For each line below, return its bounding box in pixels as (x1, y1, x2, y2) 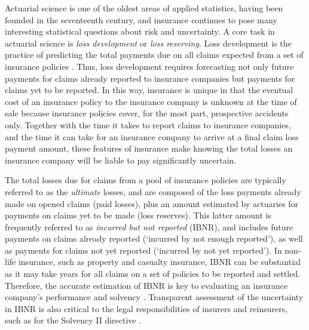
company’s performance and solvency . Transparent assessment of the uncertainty (5, 291, 304, 303)
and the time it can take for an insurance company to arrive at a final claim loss (5, 130, 299, 143)
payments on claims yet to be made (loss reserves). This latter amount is (5, 209, 271, 221)
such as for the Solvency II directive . (5, 314, 142, 326)
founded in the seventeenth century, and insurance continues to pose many (5, 13, 277, 26)
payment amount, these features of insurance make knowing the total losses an (5, 142, 293, 155)
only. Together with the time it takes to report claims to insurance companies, (5, 118, 291, 131)
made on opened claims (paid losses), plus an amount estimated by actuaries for (5, 197, 298, 209)
